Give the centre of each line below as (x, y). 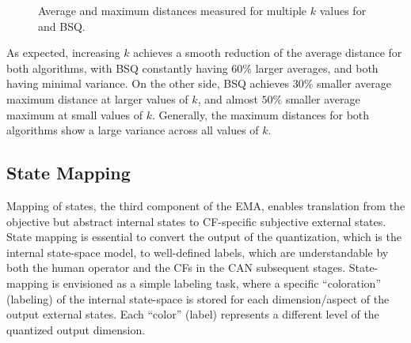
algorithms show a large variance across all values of (133, 130)
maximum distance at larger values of (97, 98)
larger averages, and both (317, 68)
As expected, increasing (63, 53)
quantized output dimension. (76, 329)
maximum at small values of (75, 114)
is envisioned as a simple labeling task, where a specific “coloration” (217, 283)
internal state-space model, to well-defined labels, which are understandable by (198, 252)
